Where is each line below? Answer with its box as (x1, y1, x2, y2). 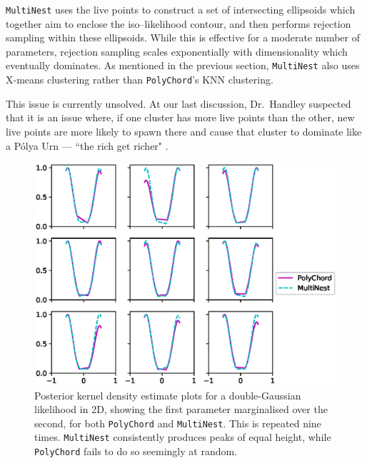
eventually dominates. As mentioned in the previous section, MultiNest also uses (6, 58, 360, 73)
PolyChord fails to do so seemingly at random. (34, 444, 238, 458)
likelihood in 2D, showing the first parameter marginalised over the (34, 402, 328, 417)
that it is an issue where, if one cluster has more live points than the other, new (6, 110, 355, 125)
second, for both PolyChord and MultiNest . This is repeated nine (34, 415, 321, 430)
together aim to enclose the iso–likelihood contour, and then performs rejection (6, 16, 351, 31)
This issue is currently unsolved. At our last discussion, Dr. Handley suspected (6, 96, 351, 111)
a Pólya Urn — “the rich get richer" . (6, 138, 169, 153)
